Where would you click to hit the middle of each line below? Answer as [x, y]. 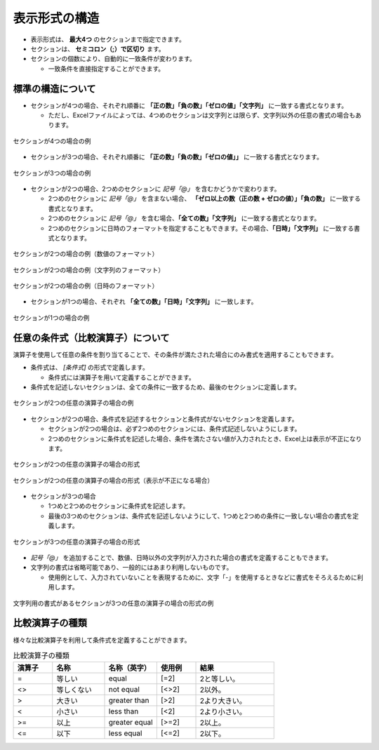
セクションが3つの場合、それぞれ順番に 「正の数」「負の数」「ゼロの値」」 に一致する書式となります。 [177, 157]
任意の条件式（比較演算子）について [91, 338]
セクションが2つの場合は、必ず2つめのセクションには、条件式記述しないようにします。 [174, 429]
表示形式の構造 [56, 18]
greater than [129, 700]
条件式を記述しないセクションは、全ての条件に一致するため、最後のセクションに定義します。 [166, 387]
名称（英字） [129, 668]
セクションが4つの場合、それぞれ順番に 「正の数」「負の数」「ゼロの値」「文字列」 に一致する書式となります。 [189, 105]
